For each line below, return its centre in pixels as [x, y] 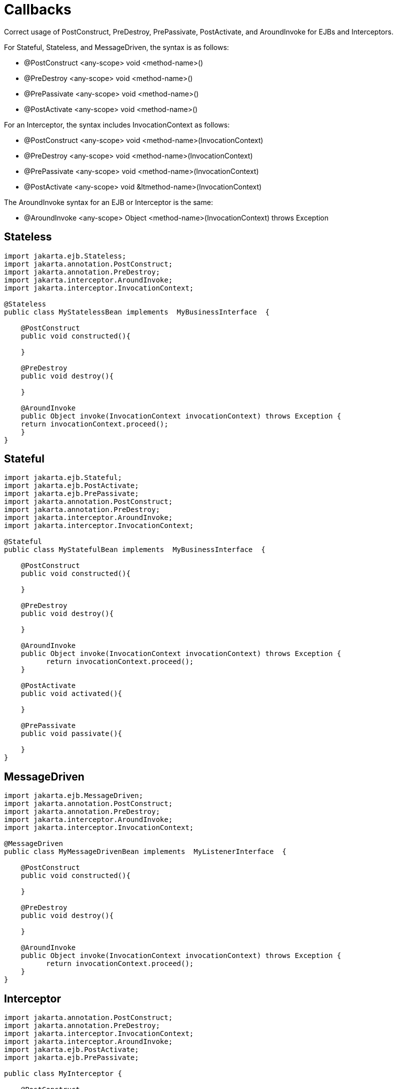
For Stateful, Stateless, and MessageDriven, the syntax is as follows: [116, 47]
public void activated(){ [71, 694]
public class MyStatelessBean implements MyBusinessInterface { [137, 312]
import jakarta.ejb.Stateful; [63, 478]
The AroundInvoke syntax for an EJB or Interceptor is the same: [108, 202]
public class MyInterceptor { [63, 1074]
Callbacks [38, 9]
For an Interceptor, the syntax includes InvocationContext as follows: [117, 124]
